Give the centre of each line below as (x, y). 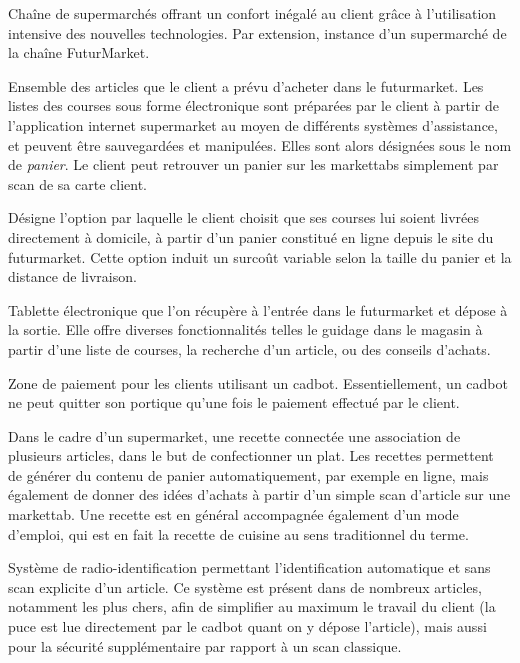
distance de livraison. (72, 276)
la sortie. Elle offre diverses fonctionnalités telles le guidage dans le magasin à (245, 329)
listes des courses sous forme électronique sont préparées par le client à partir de (253, 105)
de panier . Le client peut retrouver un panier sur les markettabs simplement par (253, 164)
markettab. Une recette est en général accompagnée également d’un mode (233, 514)
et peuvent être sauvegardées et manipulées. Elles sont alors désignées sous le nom (260, 144)
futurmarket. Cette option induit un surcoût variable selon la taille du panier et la (260, 256)
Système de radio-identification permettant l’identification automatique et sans (249, 567)
